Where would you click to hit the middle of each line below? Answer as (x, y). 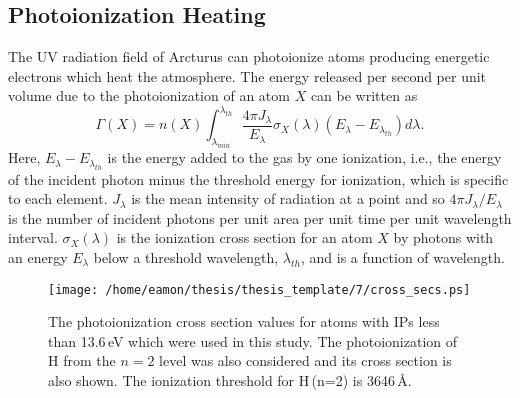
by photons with (443, 237)
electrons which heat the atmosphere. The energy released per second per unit (247, 75)
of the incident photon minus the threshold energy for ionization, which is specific (258, 178)
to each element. (58, 198)
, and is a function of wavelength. (403, 257)
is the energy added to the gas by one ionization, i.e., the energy (304, 157)
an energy (38, 257)
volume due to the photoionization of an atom (149, 95)
